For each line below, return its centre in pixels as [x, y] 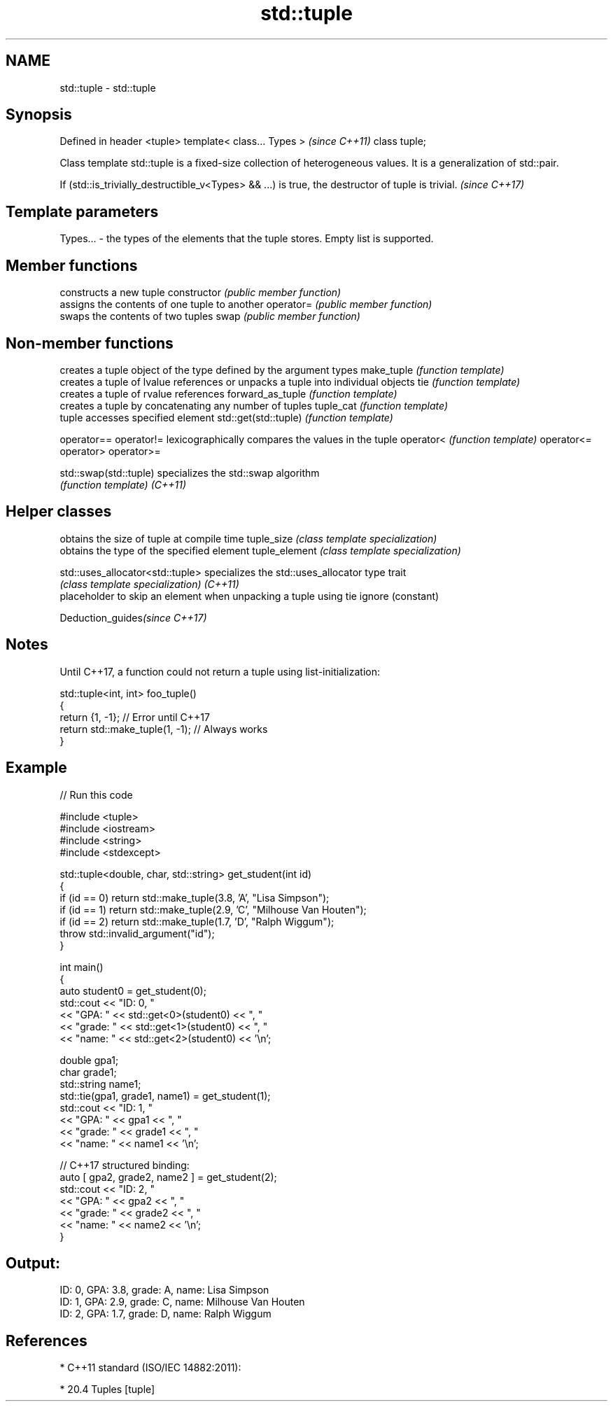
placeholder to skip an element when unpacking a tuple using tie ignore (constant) [249, 596]
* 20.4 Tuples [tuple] [107, 1389]
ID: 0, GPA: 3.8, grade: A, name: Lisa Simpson [164, 1290]
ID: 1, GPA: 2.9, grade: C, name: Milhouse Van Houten [182, 1302]
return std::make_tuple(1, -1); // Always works [164, 729]
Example [36, 768]
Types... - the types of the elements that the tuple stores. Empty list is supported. [247, 239]
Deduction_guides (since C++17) [133, 617]
